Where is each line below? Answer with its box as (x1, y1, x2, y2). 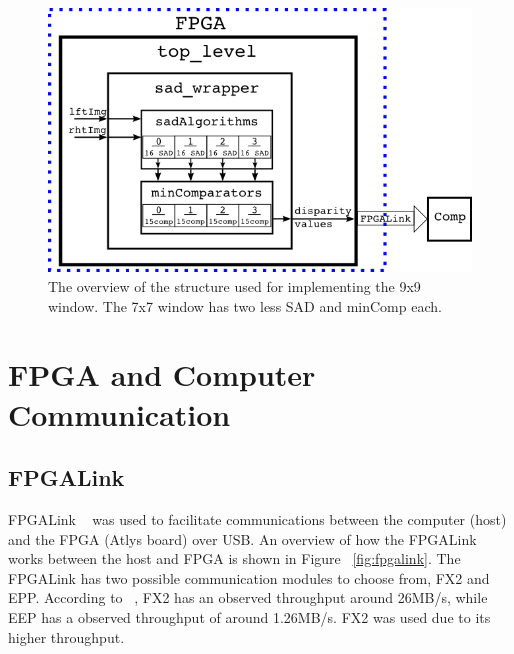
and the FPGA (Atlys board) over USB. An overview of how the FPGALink (8, 528, 477, 549)
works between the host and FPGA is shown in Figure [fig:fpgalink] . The (8, 548, 461, 569)
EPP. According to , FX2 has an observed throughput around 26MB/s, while (8, 587, 488, 608)
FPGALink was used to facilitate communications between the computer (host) (8, 508, 507, 529)
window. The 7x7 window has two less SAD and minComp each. (48, 295, 442, 316)
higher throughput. (8, 626, 125, 647)
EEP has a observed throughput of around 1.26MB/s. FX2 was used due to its (8, 606, 491, 627)
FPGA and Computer (8, 354, 316, 395)
